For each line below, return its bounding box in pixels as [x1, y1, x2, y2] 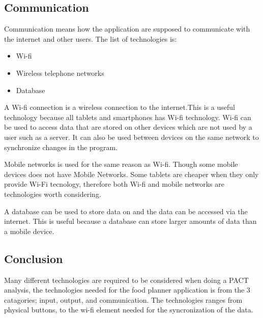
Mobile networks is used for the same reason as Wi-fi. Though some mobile [4, 159, 238, 169]
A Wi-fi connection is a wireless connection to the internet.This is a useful [4, 102, 235, 112]
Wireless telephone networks [16, 67, 104, 78]
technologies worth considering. [4, 188, 101, 199]
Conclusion [4, 250, 63, 266]
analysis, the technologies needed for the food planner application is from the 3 [4, 284, 250, 295]
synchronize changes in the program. [4, 141, 118, 152]
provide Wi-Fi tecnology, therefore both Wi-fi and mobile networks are [4, 179, 224, 189]
